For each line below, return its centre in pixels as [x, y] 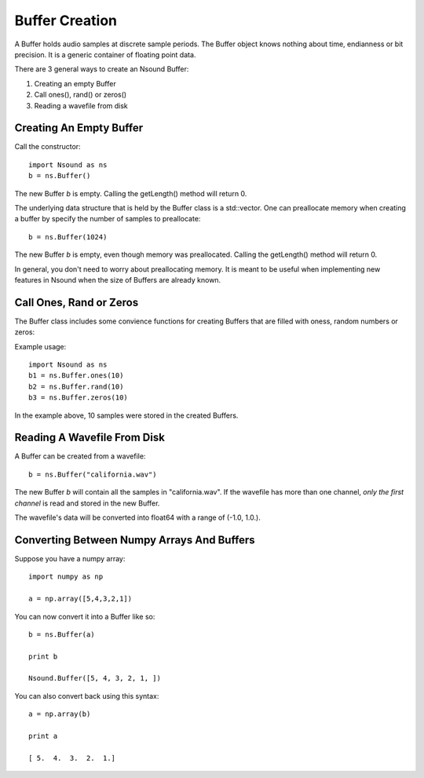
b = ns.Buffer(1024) [68, 237]
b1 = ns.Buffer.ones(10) [76, 376]
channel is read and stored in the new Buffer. [87, 503]
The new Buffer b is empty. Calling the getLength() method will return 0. [131, 193]
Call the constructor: [48, 147]
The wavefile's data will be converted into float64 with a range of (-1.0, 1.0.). [137, 517]
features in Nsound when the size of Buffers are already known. [118, 279]
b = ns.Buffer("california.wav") [93, 474]
